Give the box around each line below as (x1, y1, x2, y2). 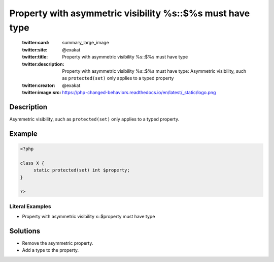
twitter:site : (22, 46, 48, 53)
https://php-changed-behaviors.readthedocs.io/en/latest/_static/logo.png (62, 90, 216, 96)
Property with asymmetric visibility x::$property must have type (22, 214, 155, 220)
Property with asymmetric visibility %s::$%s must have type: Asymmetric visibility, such (62, 68, 246, 74)
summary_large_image (62, 40, 109, 46)
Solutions (9, 226, 41, 235)
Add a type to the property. (22, 247, 79, 253)
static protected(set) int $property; (33, 167, 130, 173)
